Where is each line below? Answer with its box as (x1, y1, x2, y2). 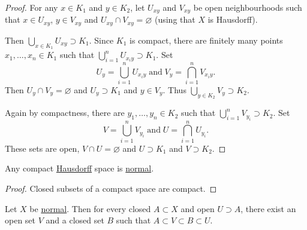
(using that (154, 13, 195, 26)
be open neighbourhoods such (193, 1, 302, 13)
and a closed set (46, 214, 104, 226)
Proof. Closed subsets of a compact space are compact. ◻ (5, 182, 217, 194)
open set (5, 214, 36, 226)
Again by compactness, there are (5, 106, 125, 119)
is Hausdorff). (207, 13, 258, 26)
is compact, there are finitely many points (130, 33, 283, 46)
